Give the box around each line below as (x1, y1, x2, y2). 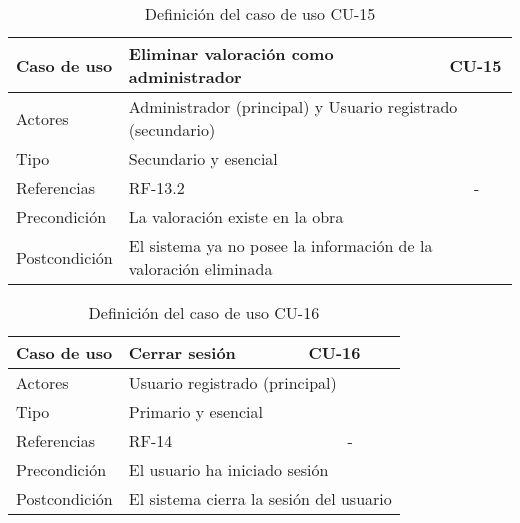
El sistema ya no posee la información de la (128, 234, 433, 257)
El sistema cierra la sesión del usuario (128, 487, 392, 510)
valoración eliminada (128, 257, 273, 280)
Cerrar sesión (128, 341, 236, 364)
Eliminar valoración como (128, 42, 334, 65)
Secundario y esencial (128, 147, 278, 170)
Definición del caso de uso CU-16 (88, 301, 320, 324)
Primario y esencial (128, 400, 263, 423)
